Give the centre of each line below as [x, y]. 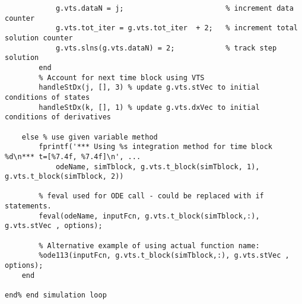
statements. [28, 206]
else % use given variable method [90, 137]
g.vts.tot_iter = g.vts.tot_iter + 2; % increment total [177, 28]
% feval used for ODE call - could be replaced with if [151, 196]
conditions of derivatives [58, 117]
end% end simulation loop [56, 295]
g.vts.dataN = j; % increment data [174, 8]
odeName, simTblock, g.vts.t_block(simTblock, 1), [158, 167]
